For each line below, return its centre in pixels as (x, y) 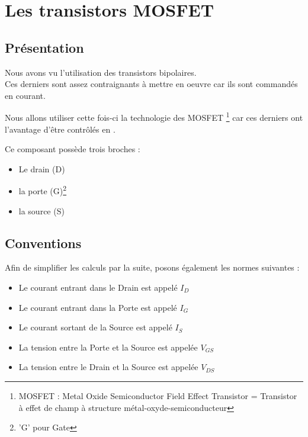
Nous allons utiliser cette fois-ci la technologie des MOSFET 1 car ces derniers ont (154, 117)
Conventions (43, 242)
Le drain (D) (42, 168)
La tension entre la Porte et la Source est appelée (108, 347)
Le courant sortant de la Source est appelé (95, 327)
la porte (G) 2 (43, 190)
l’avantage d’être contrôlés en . (60, 129)
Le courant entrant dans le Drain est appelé (98, 287)
